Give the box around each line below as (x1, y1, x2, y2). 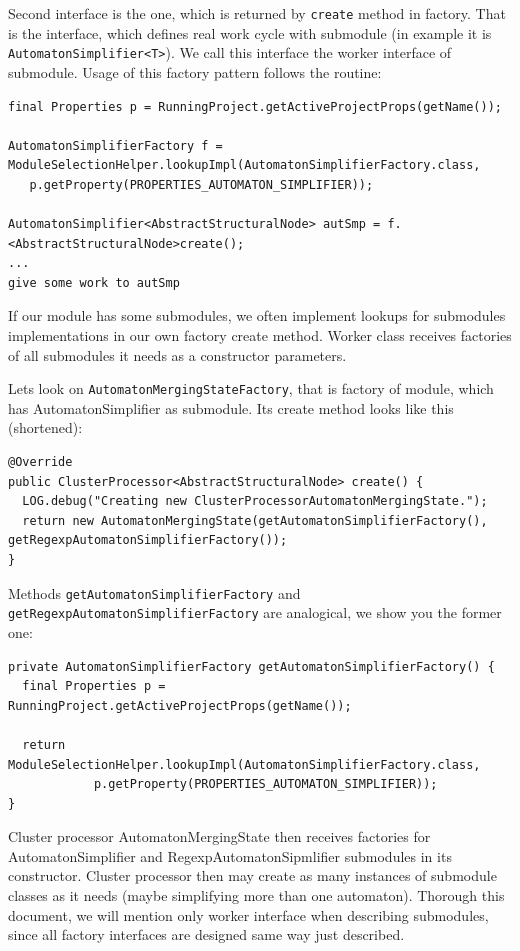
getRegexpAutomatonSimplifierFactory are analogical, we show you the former (8, 602, 502, 623)
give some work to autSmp (8, 275, 180, 290)
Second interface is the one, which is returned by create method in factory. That (8, 3, 506, 23)
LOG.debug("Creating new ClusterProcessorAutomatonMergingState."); (22, 494, 488, 509)
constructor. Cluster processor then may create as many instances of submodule (8, 865, 497, 886)
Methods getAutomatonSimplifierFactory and (8, 582, 301, 603)
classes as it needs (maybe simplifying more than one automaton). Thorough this (8, 885, 505, 906)
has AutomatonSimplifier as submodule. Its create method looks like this (8, 397, 454, 418)
